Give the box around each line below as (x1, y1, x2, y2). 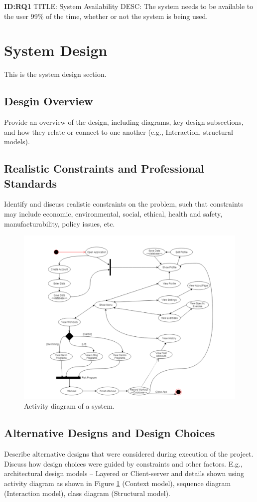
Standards (4, 175, 57, 191)
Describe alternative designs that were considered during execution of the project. (4, 449, 254, 459)
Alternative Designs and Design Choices (4, 425, 215, 441)
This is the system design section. (4, 69, 107, 79)
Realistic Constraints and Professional (4, 161, 204, 176)
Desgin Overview (4, 93, 93, 109)
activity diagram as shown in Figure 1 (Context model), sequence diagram (4, 478, 231, 488)
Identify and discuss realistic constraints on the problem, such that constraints (4, 199, 244, 209)
